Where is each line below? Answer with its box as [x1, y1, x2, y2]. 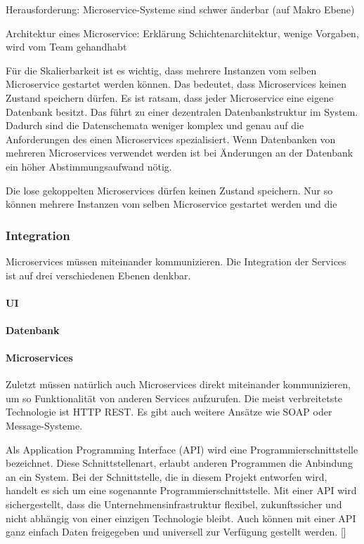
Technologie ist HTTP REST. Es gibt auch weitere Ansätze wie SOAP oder [6, 404, 332, 419]
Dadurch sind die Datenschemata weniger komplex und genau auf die [6, 118, 304, 133]
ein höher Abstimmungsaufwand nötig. [6, 159, 172, 173]
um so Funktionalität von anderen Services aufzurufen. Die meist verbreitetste [6, 390, 342, 405]
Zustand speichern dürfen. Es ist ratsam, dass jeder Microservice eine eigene [6, 90, 334, 105]
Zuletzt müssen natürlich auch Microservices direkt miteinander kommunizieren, [6, 377, 351, 392]
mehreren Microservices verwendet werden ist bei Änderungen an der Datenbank [6, 145, 353, 160]
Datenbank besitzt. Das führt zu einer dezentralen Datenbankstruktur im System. [6, 104, 358, 119]
